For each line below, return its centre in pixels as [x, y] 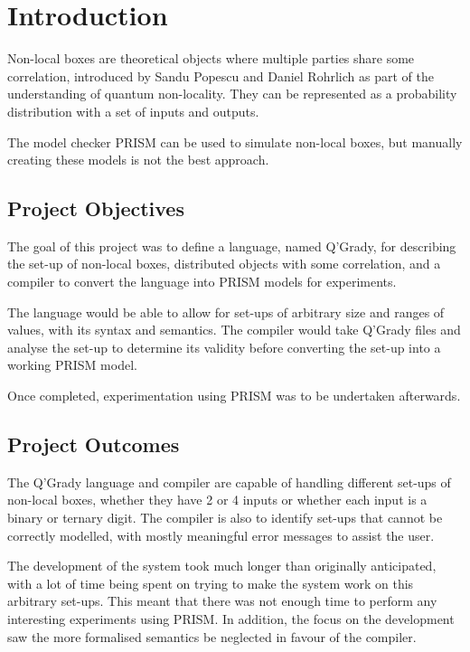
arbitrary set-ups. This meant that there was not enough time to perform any [222, 601]
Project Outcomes [94, 444]
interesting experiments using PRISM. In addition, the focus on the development [231, 619]
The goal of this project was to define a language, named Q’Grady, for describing [232, 246]
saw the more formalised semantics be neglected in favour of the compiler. [212, 636]
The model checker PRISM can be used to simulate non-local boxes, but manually [235, 142]
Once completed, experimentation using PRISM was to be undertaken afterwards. [234, 396]
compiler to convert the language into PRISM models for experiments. [202, 282]
